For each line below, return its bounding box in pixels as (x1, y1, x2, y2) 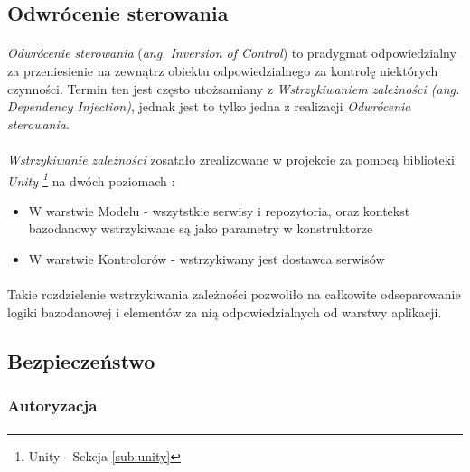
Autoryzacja (7, 394, 98, 417)
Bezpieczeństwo (7, 346, 155, 374)
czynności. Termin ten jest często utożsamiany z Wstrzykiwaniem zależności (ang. (7, 79, 460, 98)
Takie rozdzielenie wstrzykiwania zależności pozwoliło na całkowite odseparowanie (7, 285, 461, 304)
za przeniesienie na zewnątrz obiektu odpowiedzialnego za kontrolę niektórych (7, 61, 438, 80)
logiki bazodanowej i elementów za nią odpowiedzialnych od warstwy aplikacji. (7, 302, 442, 321)
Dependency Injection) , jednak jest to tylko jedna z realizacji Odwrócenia (7, 97, 411, 116)
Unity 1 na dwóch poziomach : (7, 168, 175, 190)
